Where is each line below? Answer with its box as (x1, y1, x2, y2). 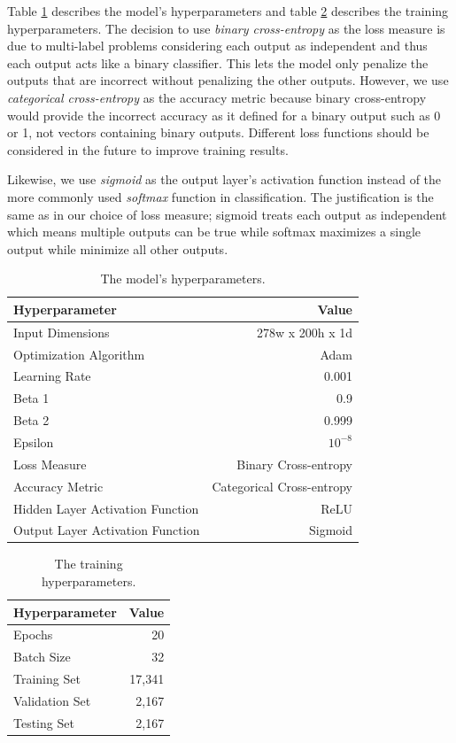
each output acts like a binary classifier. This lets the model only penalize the (7, 53, 429, 72)
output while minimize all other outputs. (7, 239, 228, 258)
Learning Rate (13, 367, 91, 385)
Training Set (13, 669, 81, 688)
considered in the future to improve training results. (7, 140, 289, 159)
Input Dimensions (13, 322, 110, 341)
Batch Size (13, 647, 71, 666)
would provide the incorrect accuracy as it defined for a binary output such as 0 (7, 105, 441, 124)
